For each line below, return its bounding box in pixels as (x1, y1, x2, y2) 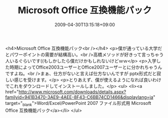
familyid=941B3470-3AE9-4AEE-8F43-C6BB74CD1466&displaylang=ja (5, 94, 154, 100)
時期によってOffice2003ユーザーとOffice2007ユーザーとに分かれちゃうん (9, 64, 162, 70)
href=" (5, 89, 19, 95)
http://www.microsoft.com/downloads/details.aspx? (18, 89, 126, 95)
